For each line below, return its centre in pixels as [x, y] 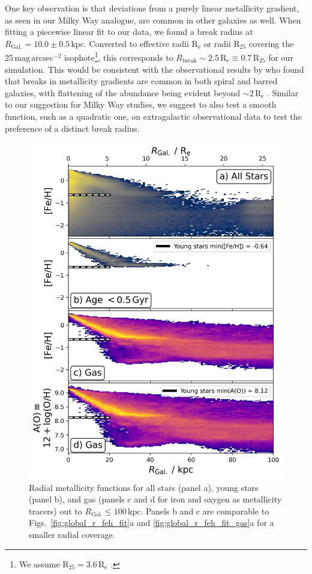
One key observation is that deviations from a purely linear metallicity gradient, [152, 8]
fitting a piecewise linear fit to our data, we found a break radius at [129, 32]
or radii [217, 43]
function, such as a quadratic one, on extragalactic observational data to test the [153, 116]
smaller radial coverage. [72, 534]
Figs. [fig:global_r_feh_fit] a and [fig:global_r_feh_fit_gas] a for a [151, 523]
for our [281, 57]
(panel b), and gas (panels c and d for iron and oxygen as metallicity [155, 499]
